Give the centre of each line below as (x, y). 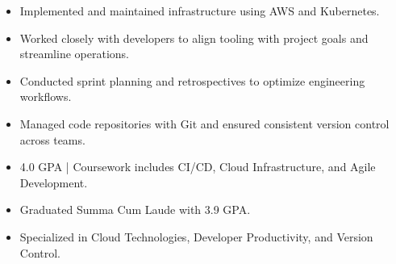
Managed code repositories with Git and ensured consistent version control (204, 123)
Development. (54, 182)
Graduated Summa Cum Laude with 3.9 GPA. (135, 210)
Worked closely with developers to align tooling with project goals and (194, 38)
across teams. (52, 139)
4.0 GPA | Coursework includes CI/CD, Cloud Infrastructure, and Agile (198, 167)
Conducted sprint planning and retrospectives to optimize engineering (192, 80)
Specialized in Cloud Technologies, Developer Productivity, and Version (196, 236)
